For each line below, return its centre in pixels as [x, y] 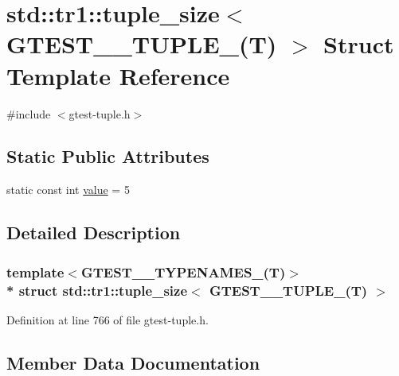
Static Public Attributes [108, 156]
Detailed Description [94, 233]
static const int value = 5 [68, 190]
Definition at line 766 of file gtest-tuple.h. [108, 319]
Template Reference [118, 75]
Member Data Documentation [133, 362]
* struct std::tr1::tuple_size [97, 290]
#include [29, 113]
